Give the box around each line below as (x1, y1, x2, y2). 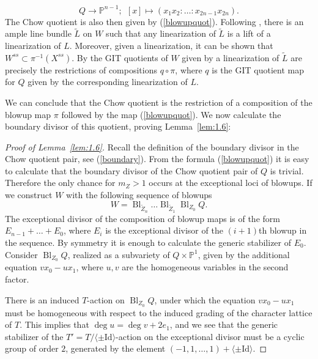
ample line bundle (5, 27, 72, 40)
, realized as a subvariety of (67, 248, 170, 261)
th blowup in (259, 224, 307, 237)
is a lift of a (227, 27, 271, 40)
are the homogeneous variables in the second (122, 261, 289, 273)
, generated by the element (65, 342, 166, 355)
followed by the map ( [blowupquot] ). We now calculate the (61, 108, 281, 120)
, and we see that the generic (169, 318, 278, 331)
